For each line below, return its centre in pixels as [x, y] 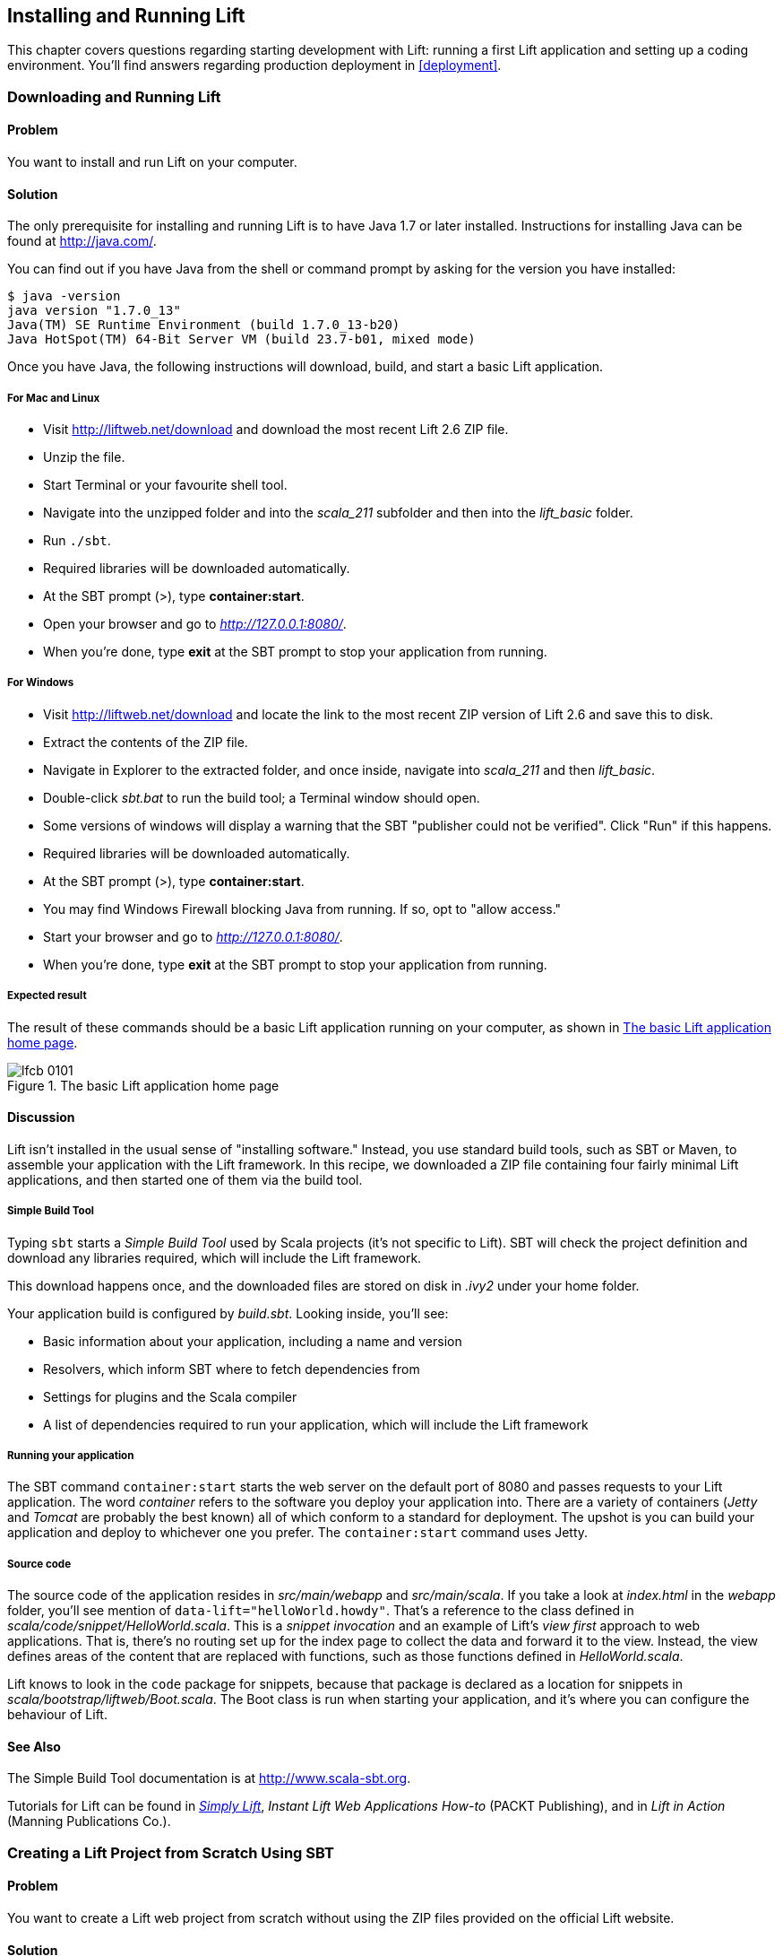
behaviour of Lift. [57, 1715]
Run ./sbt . [77, 541]
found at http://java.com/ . [82, 241]
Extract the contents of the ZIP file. [146, 742]
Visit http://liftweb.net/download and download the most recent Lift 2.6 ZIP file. [276, 430]
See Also [34, 1746]
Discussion [41, 1117]
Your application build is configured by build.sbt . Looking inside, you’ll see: [228, 1313]
